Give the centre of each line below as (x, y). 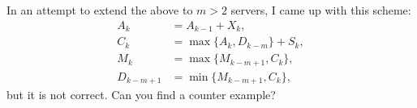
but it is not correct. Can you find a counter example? (141, 95)
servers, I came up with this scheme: (321, 10)
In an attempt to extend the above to (100, 10)
